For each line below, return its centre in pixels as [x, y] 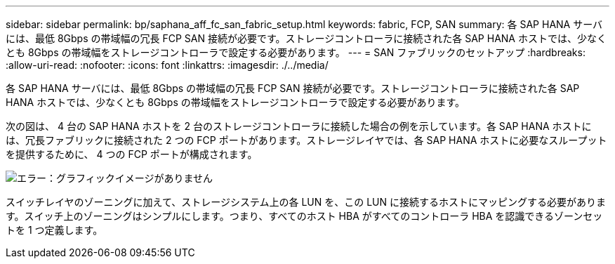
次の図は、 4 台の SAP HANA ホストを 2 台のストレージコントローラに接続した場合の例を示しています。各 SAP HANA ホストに [299, 126]
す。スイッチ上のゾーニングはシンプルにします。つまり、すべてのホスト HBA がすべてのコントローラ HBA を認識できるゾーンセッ [304, 216]
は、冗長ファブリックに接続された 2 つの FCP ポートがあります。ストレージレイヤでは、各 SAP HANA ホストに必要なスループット [306, 140]
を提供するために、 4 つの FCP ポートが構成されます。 [132, 154]
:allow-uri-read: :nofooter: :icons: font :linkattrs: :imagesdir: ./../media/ [167, 65]
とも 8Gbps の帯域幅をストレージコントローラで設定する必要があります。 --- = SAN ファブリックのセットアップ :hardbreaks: [296, 52]
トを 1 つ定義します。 [54, 230]
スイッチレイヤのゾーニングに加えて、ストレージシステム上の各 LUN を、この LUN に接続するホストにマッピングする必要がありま [306, 202]
